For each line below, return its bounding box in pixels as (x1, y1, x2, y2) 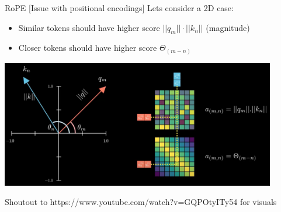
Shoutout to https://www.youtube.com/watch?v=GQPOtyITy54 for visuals (5, 196, 277, 208)
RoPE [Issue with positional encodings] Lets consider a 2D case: (5, 2, 234, 13)
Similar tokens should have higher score (18, 21, 160, 33)
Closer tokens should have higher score (18, 41, 157, 54)
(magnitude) (206, 21, 250, 33)
